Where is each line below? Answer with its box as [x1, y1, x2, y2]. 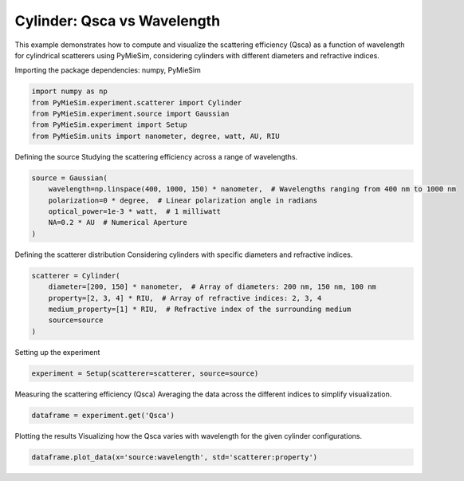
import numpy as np [31, 87, 108, 96]
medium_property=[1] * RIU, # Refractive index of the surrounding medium [48, 304, 352, 313]
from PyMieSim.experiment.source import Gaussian [31, 109, 230, 119]
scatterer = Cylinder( [31, 271, 120, 280]
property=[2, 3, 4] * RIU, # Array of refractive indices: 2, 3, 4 [48, 294, 322, 302]
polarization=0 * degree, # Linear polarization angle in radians [48, 195, 318, 205]
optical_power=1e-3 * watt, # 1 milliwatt [48, 207, 221, 216]
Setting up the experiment [14, 347, 100, 357]
